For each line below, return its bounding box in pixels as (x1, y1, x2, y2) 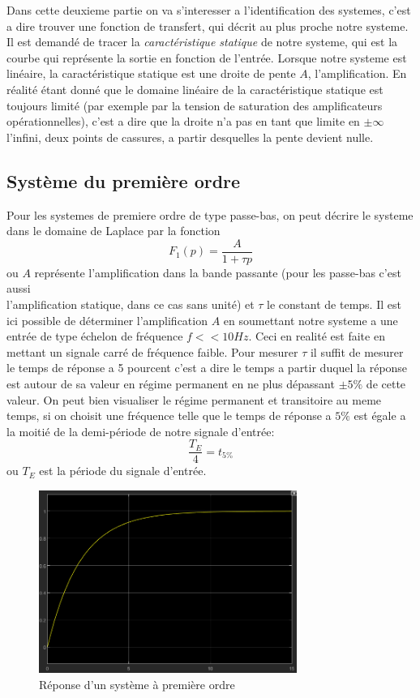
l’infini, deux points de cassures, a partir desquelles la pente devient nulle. (6, 128, 374, 145)
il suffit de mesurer (310, 343, 404, 360)
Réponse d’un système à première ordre (39, 675, 235, 692)
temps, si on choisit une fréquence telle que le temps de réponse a (6, 407, 332, 424)
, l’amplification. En (307, 65, 407, 82)
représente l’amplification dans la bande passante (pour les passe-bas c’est (34, 263, 401, 280)
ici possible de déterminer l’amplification (6, 311, 208, 328)
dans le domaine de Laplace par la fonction (6, 222, 221, 239)
